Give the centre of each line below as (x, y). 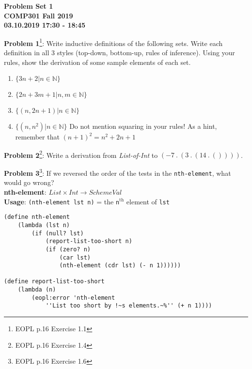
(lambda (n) (37, 290)
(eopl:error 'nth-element (73, 298)
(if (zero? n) (68, 249)
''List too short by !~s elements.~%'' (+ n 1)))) (129, 306)
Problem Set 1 (29, 6)
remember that (37, 137)
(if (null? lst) (58, 233)
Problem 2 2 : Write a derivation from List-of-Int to (81, 154)
